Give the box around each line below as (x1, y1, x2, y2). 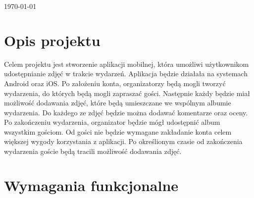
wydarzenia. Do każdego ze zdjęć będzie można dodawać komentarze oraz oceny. (4, 107, 248, 117)
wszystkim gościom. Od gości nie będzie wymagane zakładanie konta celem (4, 126, 232, 137)
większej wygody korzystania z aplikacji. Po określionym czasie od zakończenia (4, 136, 243, 147)
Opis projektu (4, 30, 101, 50)
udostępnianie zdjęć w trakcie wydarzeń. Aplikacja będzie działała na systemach (4, 68, 248, 79)
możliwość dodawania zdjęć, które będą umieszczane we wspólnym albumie (4, 98, 231, 108)
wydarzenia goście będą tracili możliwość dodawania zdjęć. (4, 146, 182, 156)
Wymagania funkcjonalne (4, 175, 179, 195)
